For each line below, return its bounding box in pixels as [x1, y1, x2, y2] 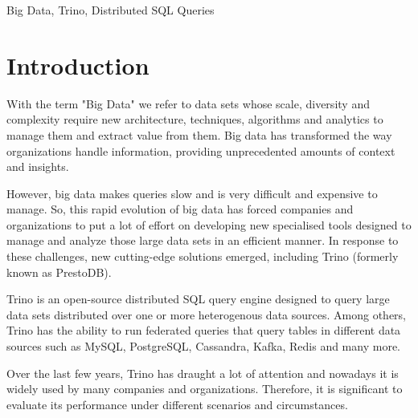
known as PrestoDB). [6, 263, 112, 280]
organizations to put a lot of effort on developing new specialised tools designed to [6, 216, 412, 233]
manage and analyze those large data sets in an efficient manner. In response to [6, 232, 399, 249]
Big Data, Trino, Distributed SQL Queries [6, 2, 215, 18]
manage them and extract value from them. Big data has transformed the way [6, 126, 392, 143]
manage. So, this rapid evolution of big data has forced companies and [6, 201, 354, 217]
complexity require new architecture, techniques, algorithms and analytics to [6, 111, 383, 128]
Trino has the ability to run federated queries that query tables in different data [6, 322, 401, 339]
